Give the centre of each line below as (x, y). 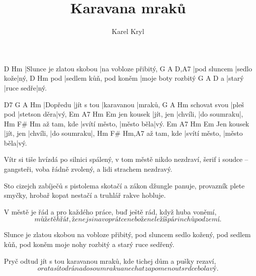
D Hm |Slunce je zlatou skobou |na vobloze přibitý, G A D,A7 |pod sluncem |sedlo (128, 68)
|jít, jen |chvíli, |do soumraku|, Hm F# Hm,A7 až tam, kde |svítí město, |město (124, 133)
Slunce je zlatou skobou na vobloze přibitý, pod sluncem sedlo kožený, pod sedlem (128, 234)
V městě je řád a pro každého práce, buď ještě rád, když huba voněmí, (110, 211)
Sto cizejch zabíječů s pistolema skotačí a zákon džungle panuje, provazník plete (124, 185)
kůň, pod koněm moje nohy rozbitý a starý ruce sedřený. (89, 244)
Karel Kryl (128, 31)
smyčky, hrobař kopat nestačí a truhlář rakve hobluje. (85, 195)
